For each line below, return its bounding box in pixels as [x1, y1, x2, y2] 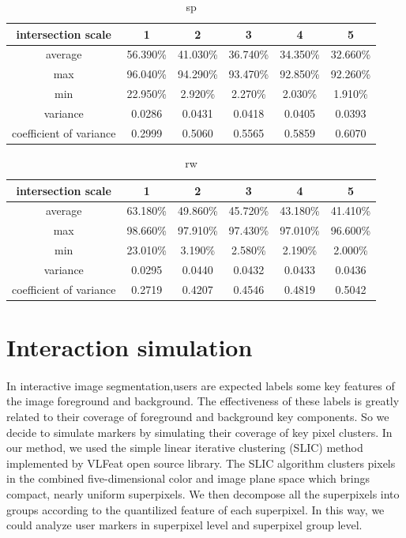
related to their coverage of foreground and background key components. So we [6, 408, 389, 424]
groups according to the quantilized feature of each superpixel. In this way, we [6, 501, 385, 517]
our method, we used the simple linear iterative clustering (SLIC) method [6, 439, 363, 456]
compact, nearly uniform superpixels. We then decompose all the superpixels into [6, 485, 400, 502]
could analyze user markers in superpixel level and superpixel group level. [6, 517, 363, 533]
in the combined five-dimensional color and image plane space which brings [6, 470, 370, 487]
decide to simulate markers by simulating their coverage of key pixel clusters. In [6, 423, 393, 440]
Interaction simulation [6, 331, 253, 363]
